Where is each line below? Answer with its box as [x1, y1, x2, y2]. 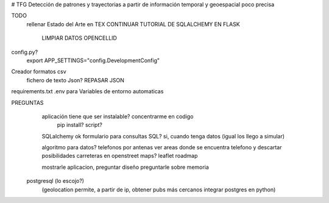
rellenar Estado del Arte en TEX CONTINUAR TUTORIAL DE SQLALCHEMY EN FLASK [26, 20, 240, 27]
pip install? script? [57, 121, 103, 129]
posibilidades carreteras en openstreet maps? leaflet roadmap [41, 152, 198, 160]
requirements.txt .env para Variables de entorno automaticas [11, 88, 164, 95]
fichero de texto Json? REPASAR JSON [26, 76, 124, 84]
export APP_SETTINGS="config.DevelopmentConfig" [26, 57, 160, 64]
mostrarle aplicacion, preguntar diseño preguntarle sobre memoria [41, 163, 210, 171]
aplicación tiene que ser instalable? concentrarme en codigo [41, 113, 194, 120]
